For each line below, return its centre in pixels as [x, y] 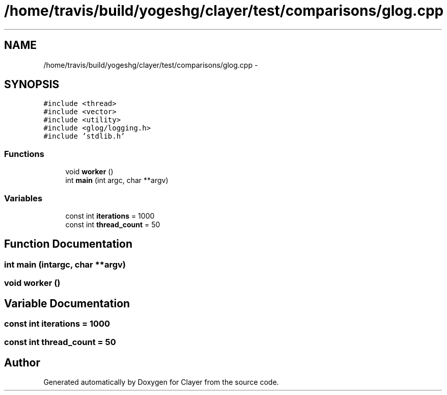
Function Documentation [68, 244]
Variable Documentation [67, 303]
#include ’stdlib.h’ [84, 136]
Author [22, 362]
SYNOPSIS [32, 85]
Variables [23, 198]
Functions [24, 154]
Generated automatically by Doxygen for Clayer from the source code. [161, 382]
